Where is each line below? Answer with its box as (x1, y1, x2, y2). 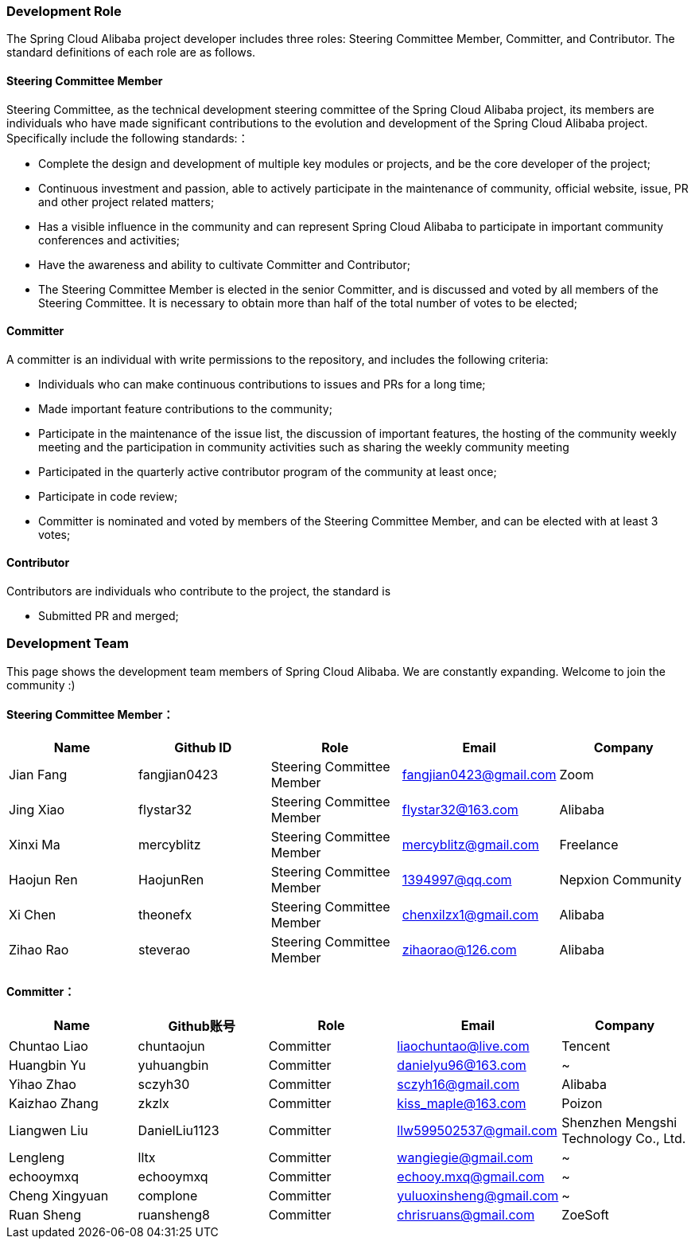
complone (138, 1188, 198, 1204)
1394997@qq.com (402, 872, 512, 888)
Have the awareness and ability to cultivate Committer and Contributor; (38, 257, 411, 271)
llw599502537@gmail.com (397, 1122, 557, 1139)
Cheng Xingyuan (9, 1188, 109, 1204)
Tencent (561, 1038, 611, 1055)
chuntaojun (138, 1038, 205, 1055)
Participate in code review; (38, 489, 178, 503)
